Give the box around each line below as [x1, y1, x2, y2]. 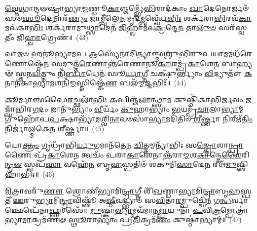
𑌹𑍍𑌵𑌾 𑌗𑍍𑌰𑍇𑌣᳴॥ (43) [25, 32, 88, 42]
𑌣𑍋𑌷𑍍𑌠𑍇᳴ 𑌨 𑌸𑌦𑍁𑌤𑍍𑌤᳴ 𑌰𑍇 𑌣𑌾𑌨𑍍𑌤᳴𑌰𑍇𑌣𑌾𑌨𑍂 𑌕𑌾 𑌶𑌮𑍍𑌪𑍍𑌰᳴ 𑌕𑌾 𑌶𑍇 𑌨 [5, 58, 220, 68]
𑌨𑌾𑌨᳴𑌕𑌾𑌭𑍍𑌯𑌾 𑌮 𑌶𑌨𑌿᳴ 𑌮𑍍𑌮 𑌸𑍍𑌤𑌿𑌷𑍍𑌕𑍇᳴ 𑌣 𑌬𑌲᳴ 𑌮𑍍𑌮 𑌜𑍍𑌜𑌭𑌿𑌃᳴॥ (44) [5, 77, 186, 88]
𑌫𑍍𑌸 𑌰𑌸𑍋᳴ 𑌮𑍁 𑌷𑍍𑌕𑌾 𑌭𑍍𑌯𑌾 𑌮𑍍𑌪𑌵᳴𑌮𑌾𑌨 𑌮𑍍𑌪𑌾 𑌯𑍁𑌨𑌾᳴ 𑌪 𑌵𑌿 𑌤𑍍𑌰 [49, 204, 220, 215]
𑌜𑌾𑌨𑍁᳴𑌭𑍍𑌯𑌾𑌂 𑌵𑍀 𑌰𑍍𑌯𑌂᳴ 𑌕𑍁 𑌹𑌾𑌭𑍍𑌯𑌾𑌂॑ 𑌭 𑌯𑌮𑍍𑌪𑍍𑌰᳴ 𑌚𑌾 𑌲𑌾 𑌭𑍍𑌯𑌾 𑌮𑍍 [50, 104, 244, 114]
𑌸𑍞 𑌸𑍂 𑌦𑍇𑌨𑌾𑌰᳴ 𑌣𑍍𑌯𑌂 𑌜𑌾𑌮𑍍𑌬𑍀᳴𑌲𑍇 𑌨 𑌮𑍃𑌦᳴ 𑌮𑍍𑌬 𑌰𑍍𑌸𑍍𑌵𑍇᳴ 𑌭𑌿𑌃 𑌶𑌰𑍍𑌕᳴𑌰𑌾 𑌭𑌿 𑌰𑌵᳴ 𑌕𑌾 [5, 12, 252, 23]
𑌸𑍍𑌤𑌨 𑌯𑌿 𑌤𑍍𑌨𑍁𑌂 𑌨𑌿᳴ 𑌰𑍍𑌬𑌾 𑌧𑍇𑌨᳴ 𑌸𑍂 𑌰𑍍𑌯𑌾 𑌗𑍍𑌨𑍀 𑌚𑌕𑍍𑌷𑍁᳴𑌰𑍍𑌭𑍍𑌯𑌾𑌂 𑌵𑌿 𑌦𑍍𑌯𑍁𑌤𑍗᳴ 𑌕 [15, 68, 252, 78]
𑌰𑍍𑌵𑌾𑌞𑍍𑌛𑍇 [231, 195, 249, 205]
